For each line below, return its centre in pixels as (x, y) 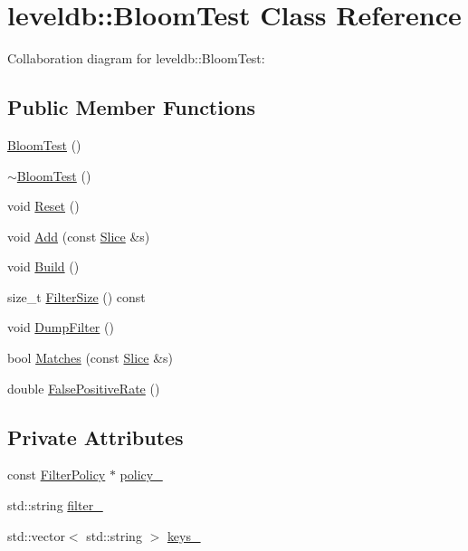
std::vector (36, 535)
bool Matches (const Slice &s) (91, 358)
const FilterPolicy (57, 475)
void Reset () (43, 206)
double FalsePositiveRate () (84, 388)
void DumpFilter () (61, 327)
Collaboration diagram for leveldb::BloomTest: (136, 58)
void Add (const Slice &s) (79, 236)
